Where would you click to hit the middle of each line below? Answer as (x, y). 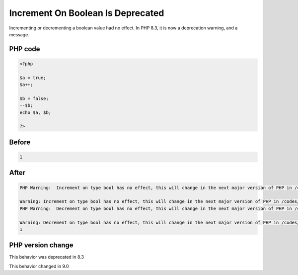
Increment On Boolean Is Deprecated (87, 13)
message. (19, 34)
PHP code (25, 49)
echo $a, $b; (36, 112)
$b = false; (34, 98)
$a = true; (33, 78)
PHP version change (41, 245)
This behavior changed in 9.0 (39, 266)
